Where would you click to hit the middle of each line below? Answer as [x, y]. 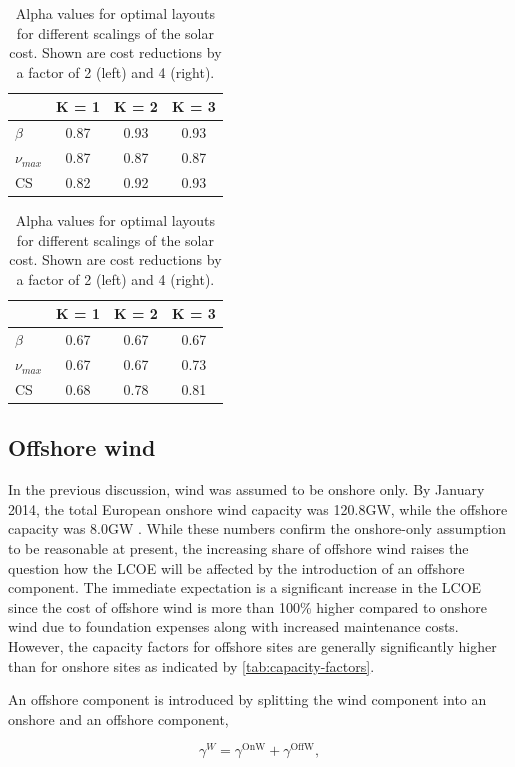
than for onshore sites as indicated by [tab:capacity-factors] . [191, 665]
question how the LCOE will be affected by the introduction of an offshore [236, 567]
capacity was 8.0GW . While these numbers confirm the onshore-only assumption [257, 528]
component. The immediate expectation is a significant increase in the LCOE [245, 587]
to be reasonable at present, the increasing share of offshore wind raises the [238, 547]
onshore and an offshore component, [118, 718]
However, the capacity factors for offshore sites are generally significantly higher [252, 645]
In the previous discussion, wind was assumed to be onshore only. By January [246, 489]
